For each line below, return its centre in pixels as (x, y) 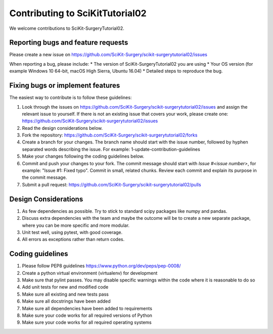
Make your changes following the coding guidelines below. (83, 156)
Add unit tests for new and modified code (65, 287)
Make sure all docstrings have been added (66, 301)
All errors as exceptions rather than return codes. (73, 240)
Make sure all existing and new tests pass (65, 294)
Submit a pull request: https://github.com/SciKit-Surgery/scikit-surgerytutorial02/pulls (112, 184)
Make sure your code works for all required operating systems (87, 322)
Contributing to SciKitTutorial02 (78, 13)
